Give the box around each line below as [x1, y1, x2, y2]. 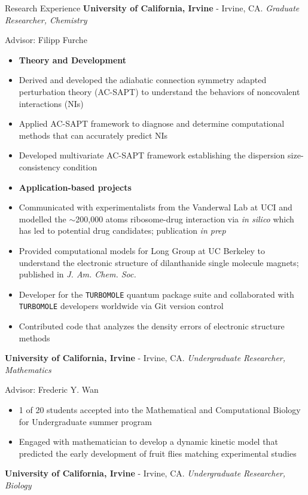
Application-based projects [19, 181, 132, 193]
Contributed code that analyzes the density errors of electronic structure [19, 320, 285, 332]
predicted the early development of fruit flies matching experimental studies [19, 447, 297, 459]
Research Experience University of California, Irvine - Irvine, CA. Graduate [5, 2, 300, 14]
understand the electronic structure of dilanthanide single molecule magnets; [19, 256, 299, 268]
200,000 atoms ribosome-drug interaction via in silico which [75, 212, 294, 225]
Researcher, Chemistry [5, 13, 87, 26]
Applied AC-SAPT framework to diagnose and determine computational [19, 117, 285, 130]
